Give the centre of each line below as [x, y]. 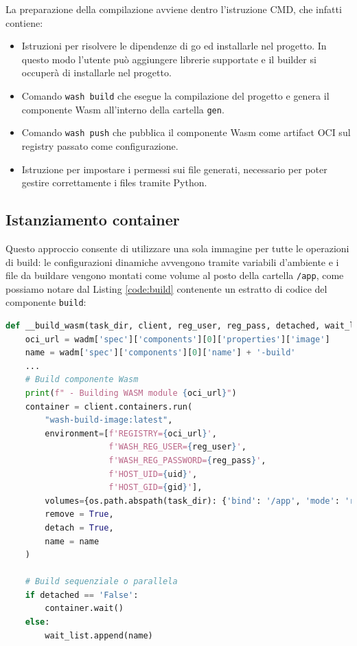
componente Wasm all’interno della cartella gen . [123, 109]
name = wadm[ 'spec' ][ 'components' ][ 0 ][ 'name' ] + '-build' [160, 353]
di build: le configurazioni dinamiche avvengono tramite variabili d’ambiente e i [172, 261]
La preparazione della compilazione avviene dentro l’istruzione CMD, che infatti [174, 9]
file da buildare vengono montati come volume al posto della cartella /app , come [175, 275]
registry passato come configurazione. [100, 145]
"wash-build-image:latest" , [109, 420]
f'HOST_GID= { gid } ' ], [156, 488]
